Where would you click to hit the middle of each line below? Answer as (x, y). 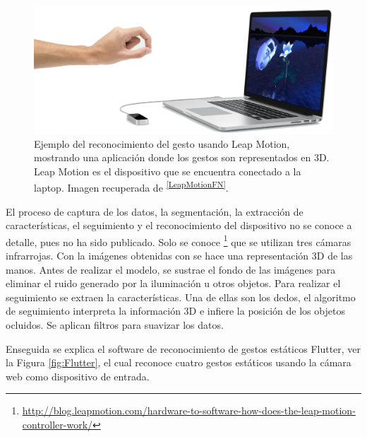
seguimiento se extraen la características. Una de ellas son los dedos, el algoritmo (181, 297)
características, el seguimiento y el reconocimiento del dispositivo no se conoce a (179, 225)
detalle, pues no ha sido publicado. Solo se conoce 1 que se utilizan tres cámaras (179, 240)
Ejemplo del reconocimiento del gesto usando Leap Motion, (162, 143)
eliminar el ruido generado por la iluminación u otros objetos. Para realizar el (173, 283)
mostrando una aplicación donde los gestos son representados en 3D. (182, 157)
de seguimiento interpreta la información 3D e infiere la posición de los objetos (175, 311)
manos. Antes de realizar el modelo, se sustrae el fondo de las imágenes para (171, 269)
